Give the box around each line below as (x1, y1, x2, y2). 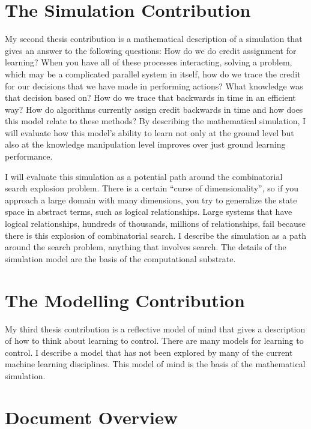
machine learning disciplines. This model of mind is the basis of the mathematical (5, 358, 306, 370)
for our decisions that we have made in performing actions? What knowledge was (5, 79, 303, 92)
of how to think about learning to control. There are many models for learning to (5, 334, 304, 347)
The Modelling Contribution (5, 287, 245, 312)
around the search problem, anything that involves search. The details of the (5, 241, 286, 253)
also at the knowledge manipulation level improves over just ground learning (5, 138, 286, 151)
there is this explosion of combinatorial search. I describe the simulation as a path (5, 229, 306, 241)
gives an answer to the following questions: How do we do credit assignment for (5, 44, 297, 56)
